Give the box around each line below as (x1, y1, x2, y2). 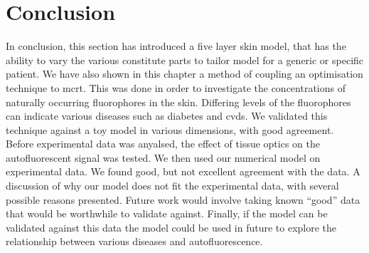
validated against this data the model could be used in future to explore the (6, 220, 337, 234)
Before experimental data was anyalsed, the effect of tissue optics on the (6, 136, 320, 151)
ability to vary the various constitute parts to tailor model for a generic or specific (6, 52, 364, 67)
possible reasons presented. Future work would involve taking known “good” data (6, 192, 360, 207)
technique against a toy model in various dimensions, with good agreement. (6, 122, 334, 137)
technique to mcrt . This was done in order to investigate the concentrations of (6, 80, 346, 95)
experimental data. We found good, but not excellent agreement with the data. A (6, 164, 360, 179)
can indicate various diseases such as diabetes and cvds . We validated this (6, 108, 328, 123)
